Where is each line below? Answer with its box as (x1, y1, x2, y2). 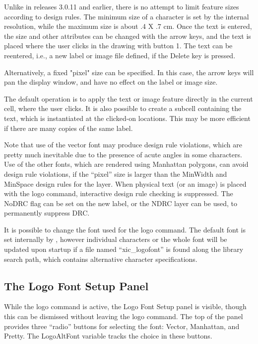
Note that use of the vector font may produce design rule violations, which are (4, 139, 242, 150)
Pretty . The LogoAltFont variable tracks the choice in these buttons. (4, 331, 212, 341)
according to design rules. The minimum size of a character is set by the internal (4, 11, 249, 21)
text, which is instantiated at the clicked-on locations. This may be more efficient (4, 113, 251, 123)
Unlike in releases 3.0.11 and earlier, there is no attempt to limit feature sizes (4, 1, 239, 11)
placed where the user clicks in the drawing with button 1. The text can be (4, 40, 233, 51)
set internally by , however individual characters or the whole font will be (4, 234, 227, 244)
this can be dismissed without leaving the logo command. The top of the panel (4, 311, 243, 322)
